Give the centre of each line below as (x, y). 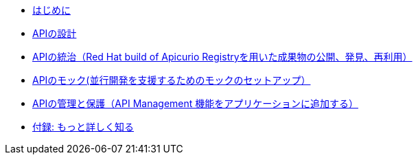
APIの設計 (55, 33)
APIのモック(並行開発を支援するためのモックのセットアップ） (172, 80)
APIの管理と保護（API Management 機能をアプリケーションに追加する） (195, 103)
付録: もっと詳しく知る (83, 127)
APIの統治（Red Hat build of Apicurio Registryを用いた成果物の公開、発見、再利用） (222, 57)
